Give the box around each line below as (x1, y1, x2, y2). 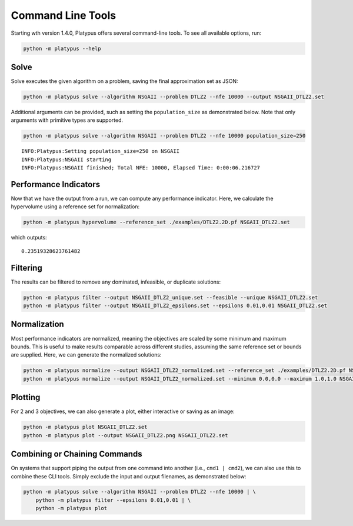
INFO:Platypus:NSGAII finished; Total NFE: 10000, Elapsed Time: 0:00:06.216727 (21, 165, 261, 171)
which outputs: (11, 234, 47, 241)
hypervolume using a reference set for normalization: (11, 203, 140, 210)
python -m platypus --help (23, 45, 101, 52)
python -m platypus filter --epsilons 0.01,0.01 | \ (35, 497, 191, 503)
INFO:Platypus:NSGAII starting (21, 156, 112, 163)
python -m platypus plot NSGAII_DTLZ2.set (23, 424, 148, 431)
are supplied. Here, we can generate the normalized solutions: (11, 351, 162, 358)
